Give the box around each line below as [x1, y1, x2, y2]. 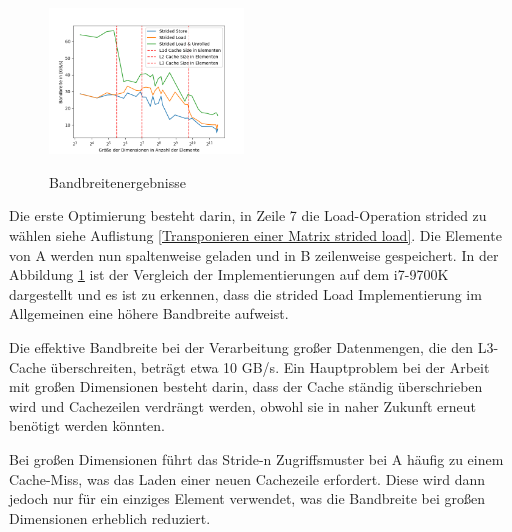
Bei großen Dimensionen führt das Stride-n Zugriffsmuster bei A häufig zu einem [9, 448, 504, 469]
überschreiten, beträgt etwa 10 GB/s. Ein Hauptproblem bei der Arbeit [50, 356, 490, 377]
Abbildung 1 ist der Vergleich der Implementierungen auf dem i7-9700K [9, 264, 449, 285]
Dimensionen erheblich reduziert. [9, 507, 211, 528]
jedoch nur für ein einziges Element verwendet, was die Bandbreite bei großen [9, 488, 485, 509]
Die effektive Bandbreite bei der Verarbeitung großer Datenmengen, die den [9, 337, 473, 358]
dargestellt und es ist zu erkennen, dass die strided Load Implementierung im [9, 283, 482, 304]
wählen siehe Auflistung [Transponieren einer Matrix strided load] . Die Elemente [9, 225, 502, 246]
